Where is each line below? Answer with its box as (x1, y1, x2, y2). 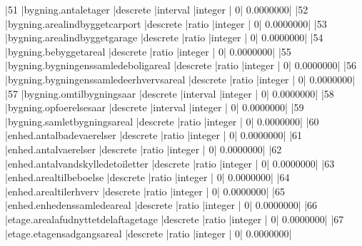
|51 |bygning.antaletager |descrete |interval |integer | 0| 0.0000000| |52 (5, 2, 308, 16)
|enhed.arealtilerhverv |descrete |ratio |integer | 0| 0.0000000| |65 (5, 183, 285, 198)
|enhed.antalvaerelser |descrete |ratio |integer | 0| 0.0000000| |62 (5, 141, 282, 156)
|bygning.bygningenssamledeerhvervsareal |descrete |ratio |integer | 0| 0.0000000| (5, 71, 356, 86)
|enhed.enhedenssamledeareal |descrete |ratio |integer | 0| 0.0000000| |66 (5, 198, 318, 212)
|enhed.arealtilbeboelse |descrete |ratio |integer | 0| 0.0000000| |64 (5, 170, 290, 185)
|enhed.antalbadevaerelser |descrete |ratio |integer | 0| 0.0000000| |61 (5, 128, 303, 143)
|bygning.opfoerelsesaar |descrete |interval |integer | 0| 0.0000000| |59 (5, 100, 304, 115)
